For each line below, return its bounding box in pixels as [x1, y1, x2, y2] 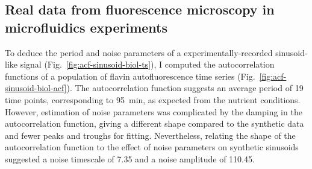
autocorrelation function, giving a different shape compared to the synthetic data [5, 117, 304, 130]
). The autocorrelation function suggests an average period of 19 [66, 81, 304, 94]
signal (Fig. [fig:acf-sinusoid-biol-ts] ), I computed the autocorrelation [20, 58, 275, 71]
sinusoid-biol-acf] [5, 81, 67, 94]
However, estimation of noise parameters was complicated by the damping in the [5, 105, 302, 118]
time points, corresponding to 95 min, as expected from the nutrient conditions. [5, 93, 301, 106]
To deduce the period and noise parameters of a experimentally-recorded [5, 46, 273, 59]
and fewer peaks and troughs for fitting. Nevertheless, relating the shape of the [5, 129, 296, 141]
